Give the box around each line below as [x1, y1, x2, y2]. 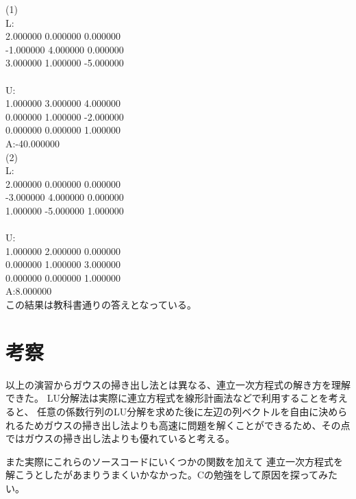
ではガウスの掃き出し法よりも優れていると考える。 [5, 431, 235, 446]
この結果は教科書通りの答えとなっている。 [5, 297, 196, 312]
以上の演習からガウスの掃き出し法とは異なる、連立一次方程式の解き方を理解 [5, 377, 351, 391]
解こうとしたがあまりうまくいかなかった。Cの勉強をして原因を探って [5, 467, 318, 482]
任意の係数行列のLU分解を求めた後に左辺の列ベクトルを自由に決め [37, 404, 338, 418]
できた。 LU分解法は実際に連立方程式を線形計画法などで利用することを [5, 391, 329, 405]
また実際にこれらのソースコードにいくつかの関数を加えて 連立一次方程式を [5, 454, 343, 468]
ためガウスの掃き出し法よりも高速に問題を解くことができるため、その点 [24, 417, 351, 432]
